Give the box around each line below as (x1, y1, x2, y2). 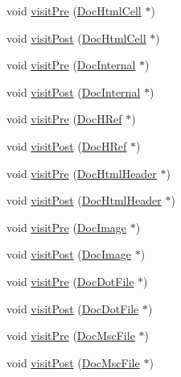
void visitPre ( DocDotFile (6, 272, 134, 289)
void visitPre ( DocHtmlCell (6, 2, 142, 19)
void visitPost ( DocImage (6, 246, 131, 263)
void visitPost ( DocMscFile (6, 354, 140, 371)
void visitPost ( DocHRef (6, 137, 127, 154)
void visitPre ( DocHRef (6, 110, 122, 127)
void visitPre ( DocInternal (6, 56, 136, 73)
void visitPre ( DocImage (6, 218, 127, 235)
